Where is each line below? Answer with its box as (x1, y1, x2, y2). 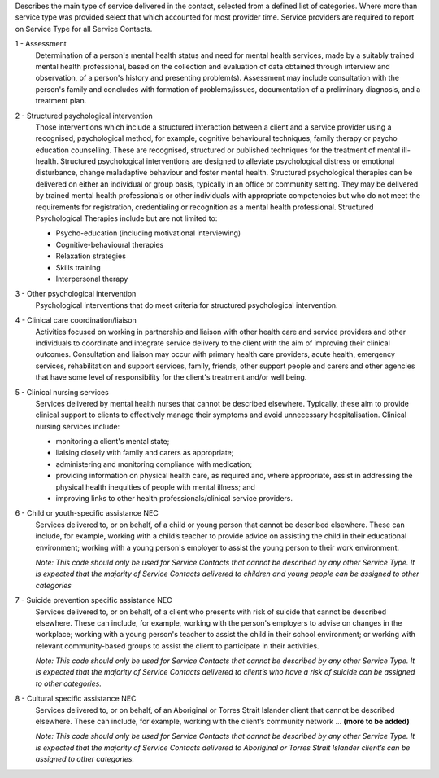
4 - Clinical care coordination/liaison (15, 315, 137, 325)
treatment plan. (35, 96, 87, 106)
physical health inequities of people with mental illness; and (55, 481, 256, 492)
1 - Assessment (15, 39, 67, 49)
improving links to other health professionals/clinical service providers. (55, 494, 293, 503)
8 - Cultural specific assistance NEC (15, 693, 137, 704)
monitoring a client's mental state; (55, 437, 170, 446)
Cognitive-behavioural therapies (55, 240, 164, 249)
